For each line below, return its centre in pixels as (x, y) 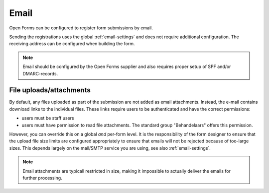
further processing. (42, 178)
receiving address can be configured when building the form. (72, 44)
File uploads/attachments (50, 90)
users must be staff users (48, 118)
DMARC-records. (40, 73)
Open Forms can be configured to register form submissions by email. (81, 28)
